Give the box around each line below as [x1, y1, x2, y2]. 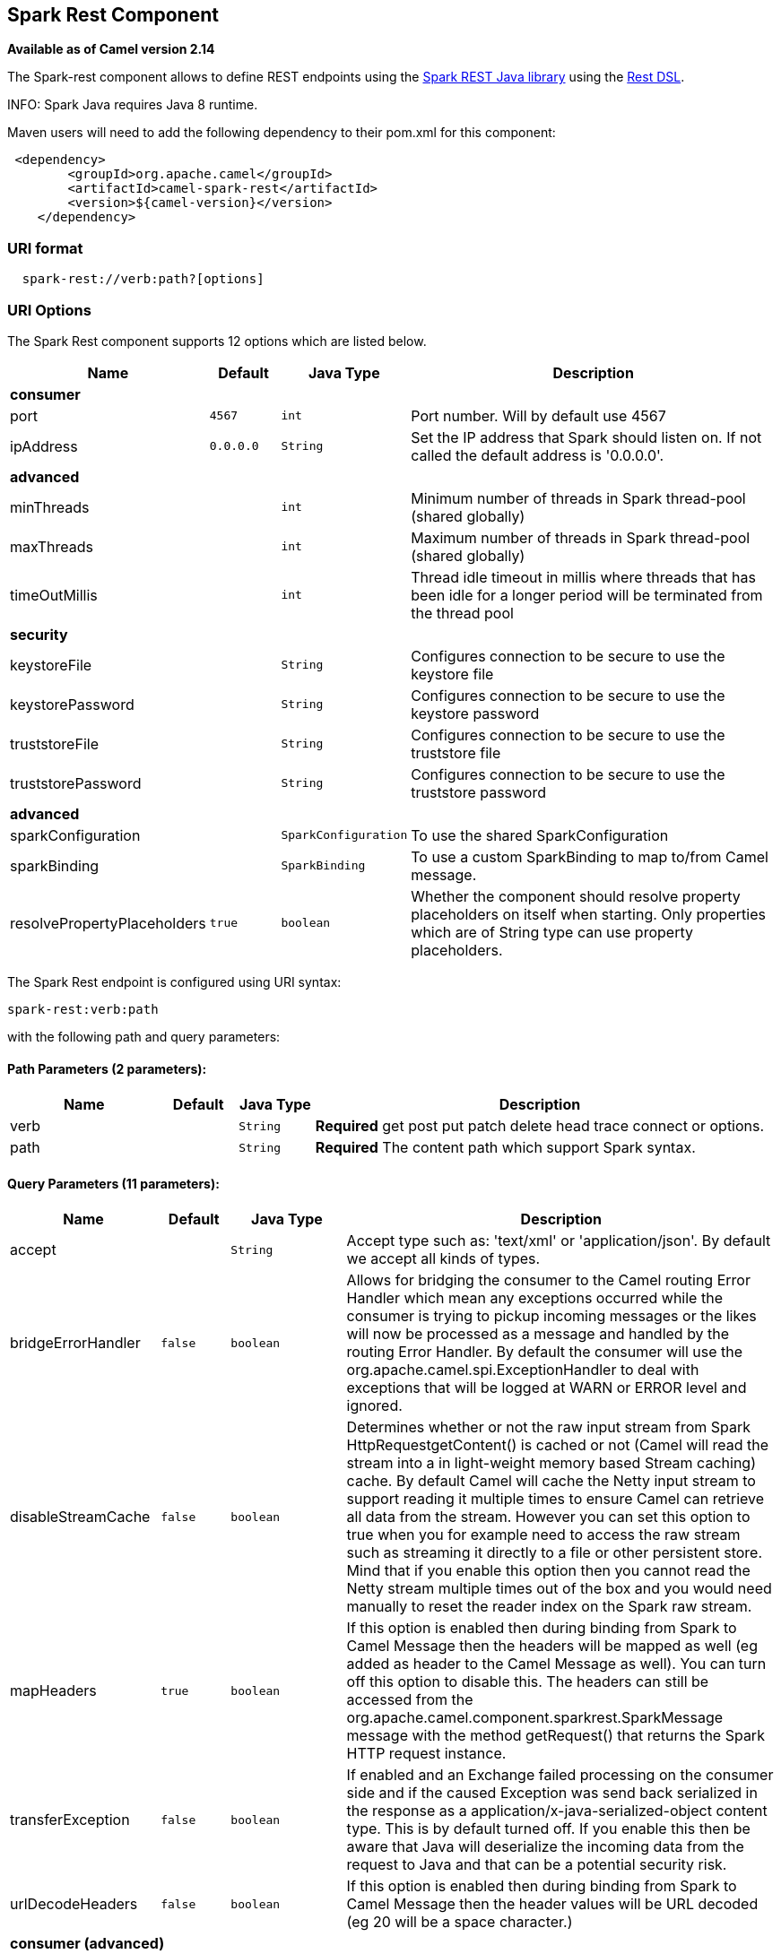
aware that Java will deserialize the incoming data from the [346, 1837, 744, 1856]
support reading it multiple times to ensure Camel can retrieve [346, 1490, 765, 1509]
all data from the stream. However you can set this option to [346, 1508, 751, 1526]
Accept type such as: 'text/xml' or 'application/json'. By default [346, 1232, 771, 1250]
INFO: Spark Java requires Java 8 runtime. [7, 97, 258, 113]
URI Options [7, 300, 91, 319]
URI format [7, 238, 83, 257]
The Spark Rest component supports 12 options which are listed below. [7, 333, 427, 349]
